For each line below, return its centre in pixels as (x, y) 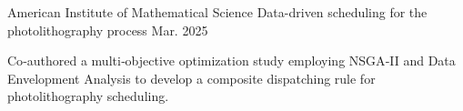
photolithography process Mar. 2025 (108, 30)
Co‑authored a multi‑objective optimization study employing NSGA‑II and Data (231, 61)
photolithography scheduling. (88, 96)
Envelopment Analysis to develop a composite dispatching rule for (191, 78)
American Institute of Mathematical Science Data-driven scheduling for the (217, 12)
